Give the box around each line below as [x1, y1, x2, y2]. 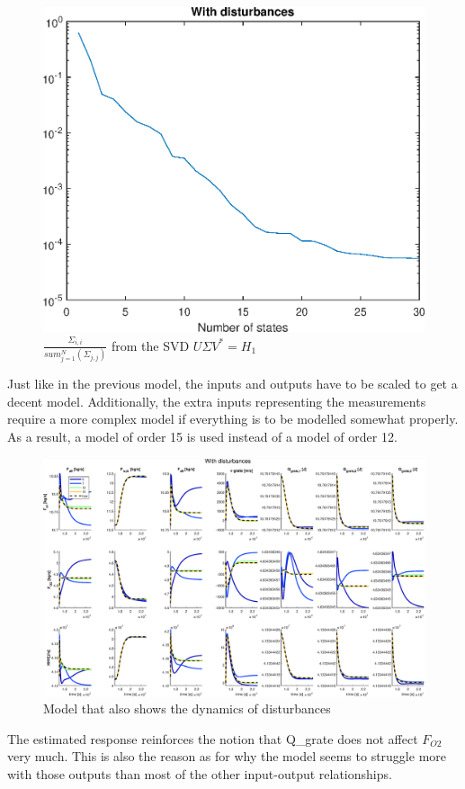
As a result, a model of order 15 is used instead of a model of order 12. [7, 426, 398, 445]
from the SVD [111, 336, 190, 354]
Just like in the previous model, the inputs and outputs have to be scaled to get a [7, 374, 458, 393]
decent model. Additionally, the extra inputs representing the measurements [7, 391, 426, 410]
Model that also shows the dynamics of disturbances [43, 699, 331, 718]
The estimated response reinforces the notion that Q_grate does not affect [7, 729, 418, 748]
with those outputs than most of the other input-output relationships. [7, 765, 392, 784]
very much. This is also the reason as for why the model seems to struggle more [7, 747, 446, 766]
